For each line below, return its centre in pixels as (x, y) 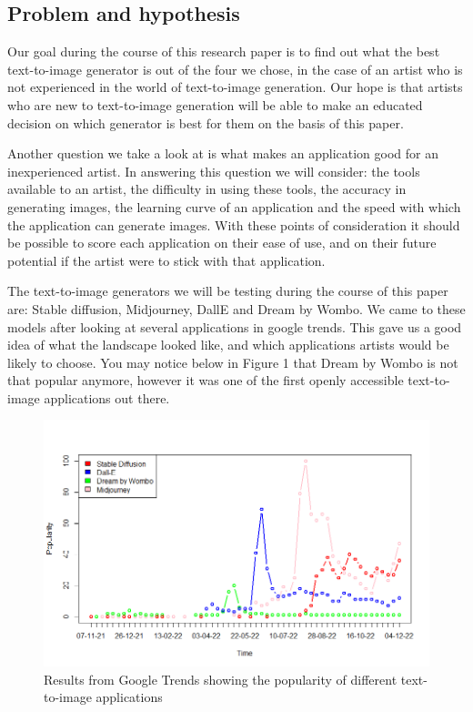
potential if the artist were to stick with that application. (166, 260)
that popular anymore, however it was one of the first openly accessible (206, 380)
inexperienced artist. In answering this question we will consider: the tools (214, 171)
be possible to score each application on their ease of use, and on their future (222, 243)
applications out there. (107, 397)
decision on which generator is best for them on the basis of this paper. (206, 122)
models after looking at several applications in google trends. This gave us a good (235, 326)
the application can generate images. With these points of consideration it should (234, 224)
